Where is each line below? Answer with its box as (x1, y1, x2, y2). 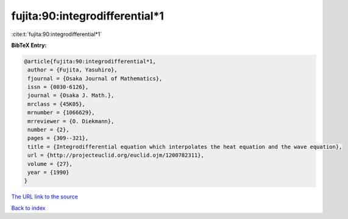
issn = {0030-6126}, (27, 84, 89, 91)
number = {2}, (27, 126, 69, 134)
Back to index (11, 204, 46, 212)
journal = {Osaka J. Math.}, (27, 92, 115, 99)
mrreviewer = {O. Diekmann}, (27, 118, 115, 124)
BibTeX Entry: (11, 41, 47, 49)
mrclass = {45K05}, (27, 101, 85, 107)
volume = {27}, (27, 160, 73, 167)
